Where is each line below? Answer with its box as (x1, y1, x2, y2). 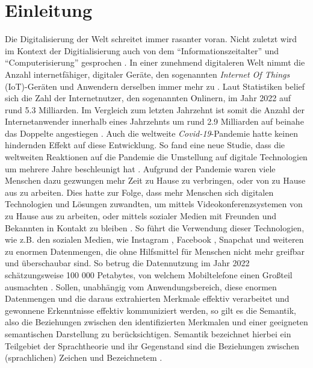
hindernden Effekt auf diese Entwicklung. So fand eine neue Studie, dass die (5, 139, 285, 151)
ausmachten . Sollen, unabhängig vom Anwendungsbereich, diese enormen (5, 280, 277, 293)
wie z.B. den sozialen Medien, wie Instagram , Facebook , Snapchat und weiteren (5, 233, 304, 246)
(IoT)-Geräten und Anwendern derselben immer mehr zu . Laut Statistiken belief (5, 80, 305, 92)
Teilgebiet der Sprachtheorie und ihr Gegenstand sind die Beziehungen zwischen (5, 339, 300, 352)
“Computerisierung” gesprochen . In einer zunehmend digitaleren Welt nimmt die (5, 56, 305, 69)
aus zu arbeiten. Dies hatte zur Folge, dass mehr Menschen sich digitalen (5, 186, 274, 198)
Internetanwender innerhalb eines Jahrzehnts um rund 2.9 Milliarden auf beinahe (5, 115, 304, 128)
